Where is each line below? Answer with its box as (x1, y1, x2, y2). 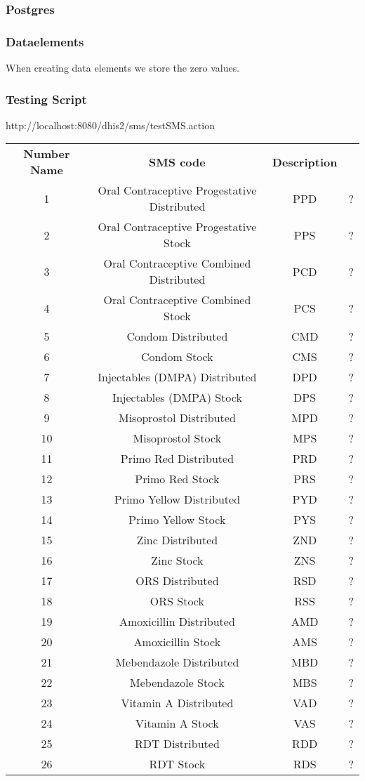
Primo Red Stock (135, 471, 220, 487)
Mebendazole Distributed (115, 654, 239, 671)
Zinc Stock (151, 552, 204, 569)
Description (272, 153, 338, 170)
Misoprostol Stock (133, 430, 222, 447)
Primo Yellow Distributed (114, 491, 241, 508)
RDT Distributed (134, 735, 220, 752)
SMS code (149, 153, 206, 170)
